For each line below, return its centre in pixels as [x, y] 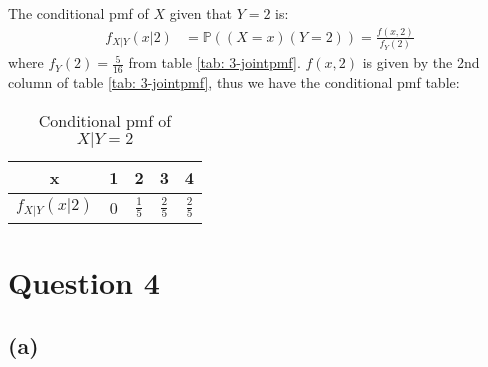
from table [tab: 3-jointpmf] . [214, 62]
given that [200, 13]
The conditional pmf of [78, 13]
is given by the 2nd [421, 62]
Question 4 [84, 281]
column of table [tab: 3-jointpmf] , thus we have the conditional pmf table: [234, 82]
